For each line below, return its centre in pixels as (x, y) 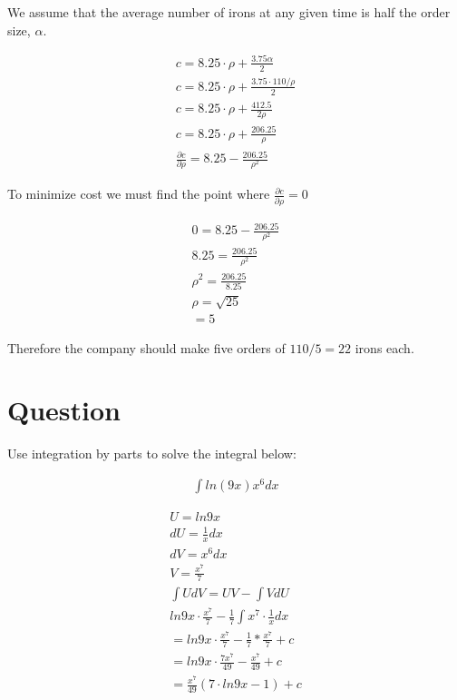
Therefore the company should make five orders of (146, 347)
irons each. (384, 347)
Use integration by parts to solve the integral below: (152, 454)
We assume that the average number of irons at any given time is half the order (229, 12)
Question (64, 410)
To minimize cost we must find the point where (139, 194)
